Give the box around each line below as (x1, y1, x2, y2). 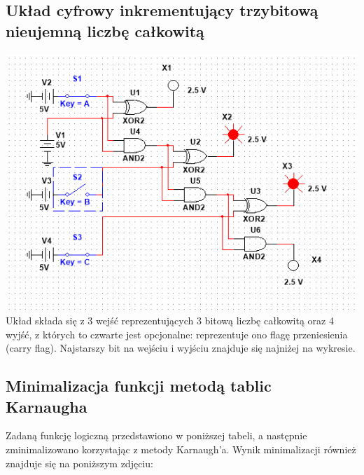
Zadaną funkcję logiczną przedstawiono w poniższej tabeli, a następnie (6, 428, 307, 443)
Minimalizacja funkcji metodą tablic (6, 375, 272, 397)
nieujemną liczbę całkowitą (6, 20, 204, 41)
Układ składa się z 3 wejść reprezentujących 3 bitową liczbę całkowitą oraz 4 (6, 313, 334, 328)
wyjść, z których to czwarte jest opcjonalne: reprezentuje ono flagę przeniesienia (6, 326, 348, 341)
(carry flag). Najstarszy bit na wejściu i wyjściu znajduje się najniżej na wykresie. (6, 340, 356, 355)
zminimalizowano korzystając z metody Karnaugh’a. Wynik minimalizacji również (6, 442, 356, 457)
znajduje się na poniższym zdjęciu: (6, 455, 153, 470)
